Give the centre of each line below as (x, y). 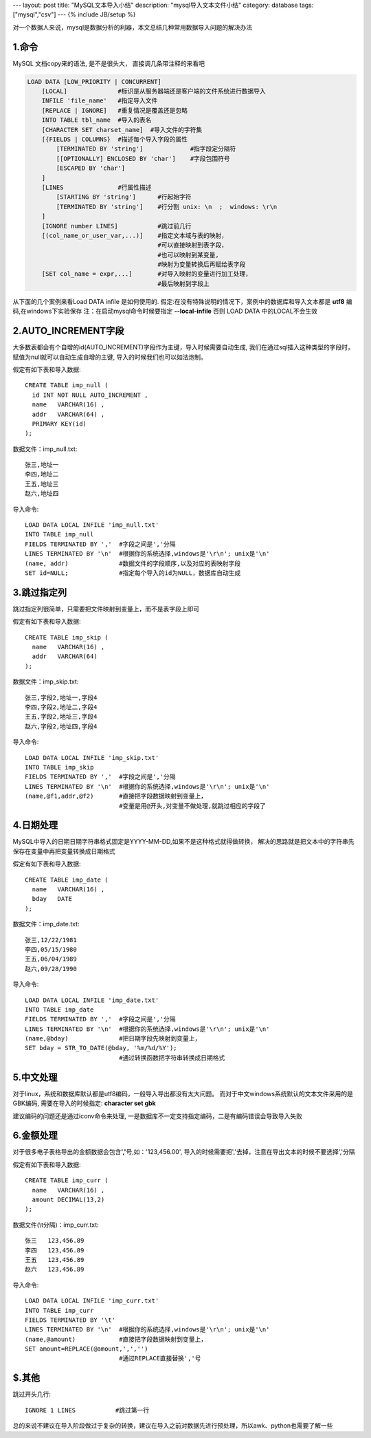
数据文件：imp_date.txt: (46, 924)
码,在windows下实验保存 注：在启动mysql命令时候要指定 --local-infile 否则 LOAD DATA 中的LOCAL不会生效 (165, 311)
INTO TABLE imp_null (59, 534)
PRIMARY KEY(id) (59, 424)
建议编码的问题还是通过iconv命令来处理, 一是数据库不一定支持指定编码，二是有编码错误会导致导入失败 (157, 1116)
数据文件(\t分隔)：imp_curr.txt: (56, 1225)
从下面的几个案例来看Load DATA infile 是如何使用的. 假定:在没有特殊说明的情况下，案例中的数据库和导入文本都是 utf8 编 (183, 301)
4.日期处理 (35, 825)
